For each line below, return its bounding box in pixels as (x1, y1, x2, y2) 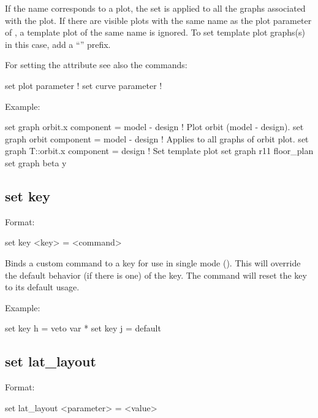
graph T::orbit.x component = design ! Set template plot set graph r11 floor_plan (5, 144, 314, 157)
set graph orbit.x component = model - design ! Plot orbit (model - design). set (5, 120, 304, 133)
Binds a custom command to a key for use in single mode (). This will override (5, 256, 301, 269)
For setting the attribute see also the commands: (5, 58, 187, 71)
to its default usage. (5, 281, 80, 293)
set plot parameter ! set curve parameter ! (5, 79, 162, 91)
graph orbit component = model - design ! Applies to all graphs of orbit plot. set (5, 132, 309, 145)
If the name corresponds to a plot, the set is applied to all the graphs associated (5, 2, 306, 14)
